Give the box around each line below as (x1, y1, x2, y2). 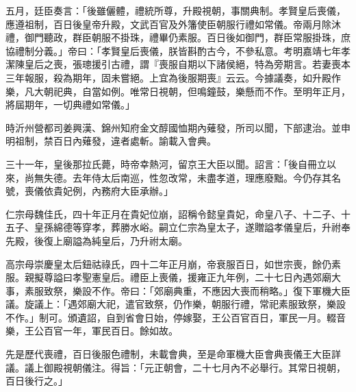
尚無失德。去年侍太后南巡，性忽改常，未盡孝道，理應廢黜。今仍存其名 (24, 170, 341, 184)
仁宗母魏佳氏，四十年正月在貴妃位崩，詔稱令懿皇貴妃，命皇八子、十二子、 (5, 206, 341, 221)
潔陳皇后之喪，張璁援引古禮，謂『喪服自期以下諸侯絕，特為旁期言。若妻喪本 (5, 57, 351, 71)
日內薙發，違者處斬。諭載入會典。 (62, 134, 216, 148)
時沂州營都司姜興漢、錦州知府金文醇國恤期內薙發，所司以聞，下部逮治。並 (5, 120, 341, 134)
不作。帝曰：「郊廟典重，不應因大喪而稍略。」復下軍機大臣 (91, 283, 351, 297)
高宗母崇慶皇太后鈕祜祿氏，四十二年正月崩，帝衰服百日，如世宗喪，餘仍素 (5, 256, 341, 271)
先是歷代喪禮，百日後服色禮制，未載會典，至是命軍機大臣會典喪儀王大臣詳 (5, 347, 341, 361)
